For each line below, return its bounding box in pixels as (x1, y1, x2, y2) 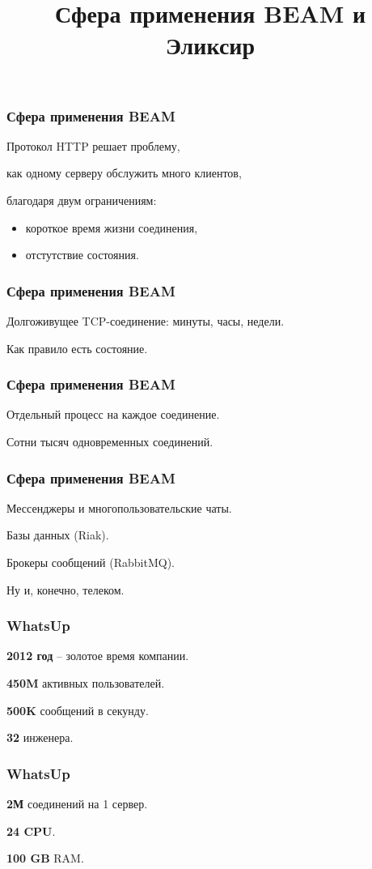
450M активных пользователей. (6, 675, 165, 692)
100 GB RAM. (6, 850, 84, 867)
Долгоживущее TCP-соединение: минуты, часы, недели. (6, 313, 285, 330)
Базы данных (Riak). (6, 526, 109, 543)
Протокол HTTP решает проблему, (6, 137, 180, 154)
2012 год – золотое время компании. (6, 647, 189, 664)
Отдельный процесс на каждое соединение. (6, 406, 220, 423)
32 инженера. (6, 729, 74, 746)
